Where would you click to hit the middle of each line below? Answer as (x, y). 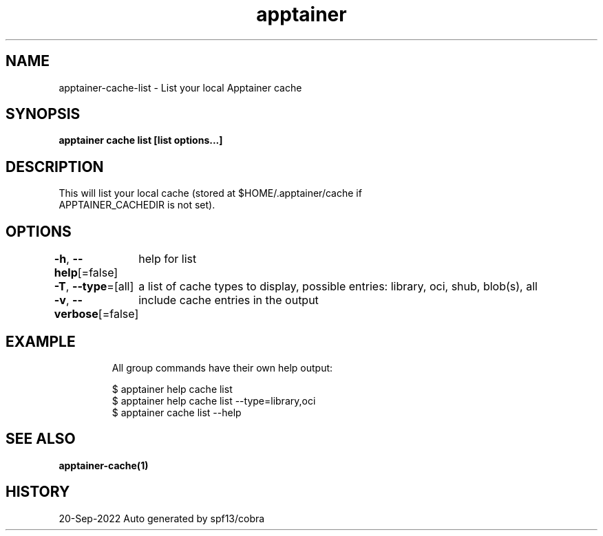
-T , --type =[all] (94, 287)
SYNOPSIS (43, 114)
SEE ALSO (41, 439)
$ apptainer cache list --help (177, 412)
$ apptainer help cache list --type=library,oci (214, 400)
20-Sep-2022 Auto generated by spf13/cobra (162, 518)
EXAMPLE (41, 341)
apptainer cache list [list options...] (141, 140)
